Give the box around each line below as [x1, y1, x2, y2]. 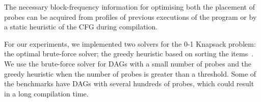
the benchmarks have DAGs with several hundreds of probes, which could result [4, 78, 254, 89]
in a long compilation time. [4, 88, 89, 98]
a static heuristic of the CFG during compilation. [4, 21, 158, 32]
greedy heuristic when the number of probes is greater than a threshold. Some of [4, 68, 256, 79]
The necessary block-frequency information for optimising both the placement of [4, 2, 255, 12]
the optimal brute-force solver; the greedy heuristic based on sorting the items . [4, 48, 254, 59]
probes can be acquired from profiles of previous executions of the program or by [4, 11, 257, 22]
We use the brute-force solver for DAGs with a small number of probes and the [4, 58, 252, 69]
